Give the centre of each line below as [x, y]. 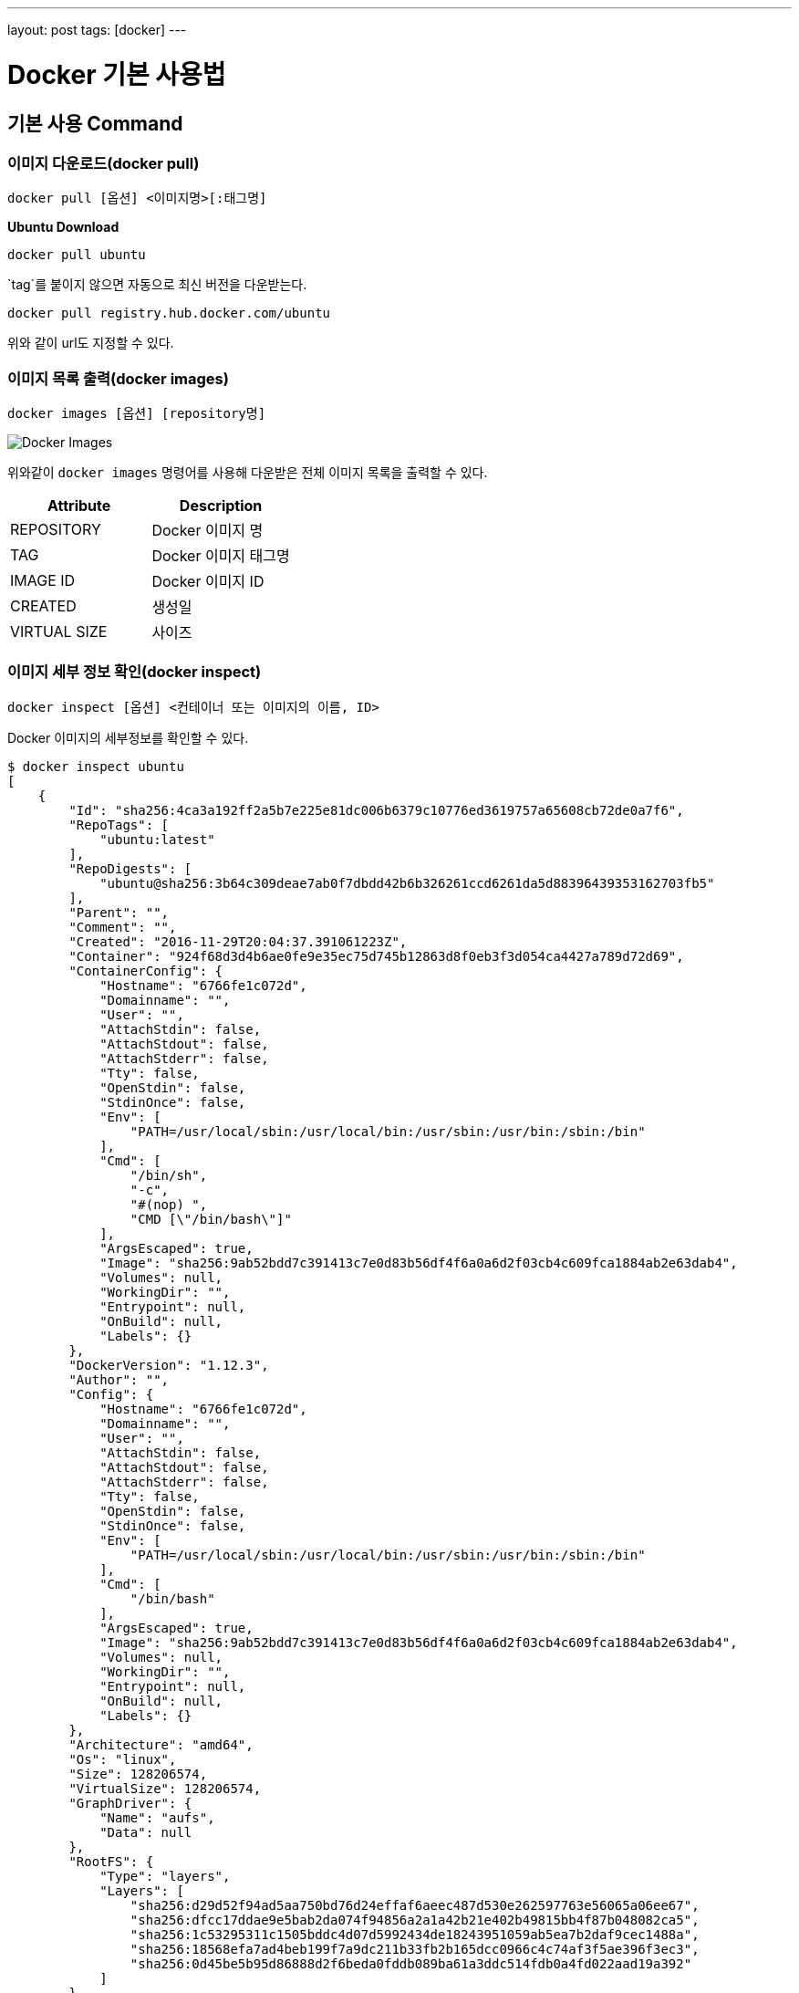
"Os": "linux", [123, 1759]
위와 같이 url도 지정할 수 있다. [91, 343]
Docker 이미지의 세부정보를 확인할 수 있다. [128, 737]
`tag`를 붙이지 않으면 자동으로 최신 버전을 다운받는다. [157, 285]
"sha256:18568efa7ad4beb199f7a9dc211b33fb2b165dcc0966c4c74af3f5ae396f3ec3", [415, 1949]
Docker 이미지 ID [208, 582]
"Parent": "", [119, 912]
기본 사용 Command [95, 123]
